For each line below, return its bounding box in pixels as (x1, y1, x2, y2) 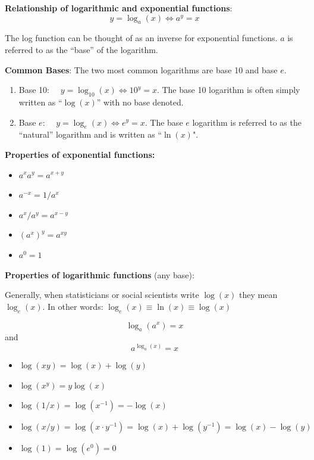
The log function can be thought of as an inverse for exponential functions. (5, 32, 278, 44)
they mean (239, 288, 278, 301)
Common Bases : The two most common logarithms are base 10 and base (5, 63, 278, 76)
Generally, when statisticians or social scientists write (5, 288, 199, 301)
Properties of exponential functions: (5, 148, 155, 160)
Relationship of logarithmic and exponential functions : (5, 2, 233, 14)
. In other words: (42, 300, 103, 312)
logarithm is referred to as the (192, 116, 302, 128)
